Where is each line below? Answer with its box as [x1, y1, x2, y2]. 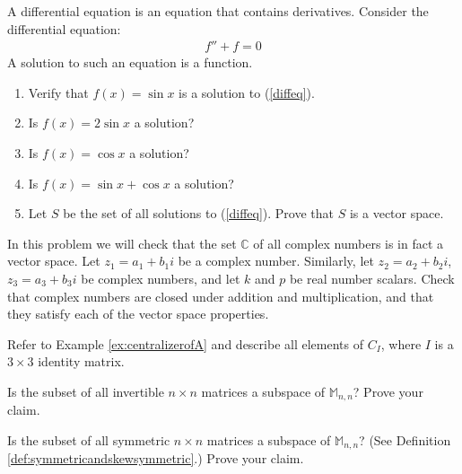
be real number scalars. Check [289, 268, 455, 287]
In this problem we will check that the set [7, 233, 237, 252]
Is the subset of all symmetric [7, 430, 170, 449]
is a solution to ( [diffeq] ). [179, 83, 315, 101]
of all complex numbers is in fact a [253, 233, 444, 252]
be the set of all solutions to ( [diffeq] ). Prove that [63, 204, 334, 223]
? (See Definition [359, 430, 451, 449]
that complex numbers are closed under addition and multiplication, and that [7, 286, 434, 305]
